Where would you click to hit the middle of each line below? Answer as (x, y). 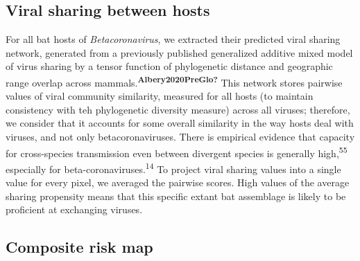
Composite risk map (79, 247)
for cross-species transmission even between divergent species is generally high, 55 (177, 152)
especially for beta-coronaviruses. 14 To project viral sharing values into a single (173, 168)
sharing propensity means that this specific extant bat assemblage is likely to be (176, 196)
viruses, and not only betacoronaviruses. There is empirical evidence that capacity (180, 137)
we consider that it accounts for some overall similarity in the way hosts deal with (180, 123)
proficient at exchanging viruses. (74, 209)
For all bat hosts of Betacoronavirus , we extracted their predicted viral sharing (173, 39)
